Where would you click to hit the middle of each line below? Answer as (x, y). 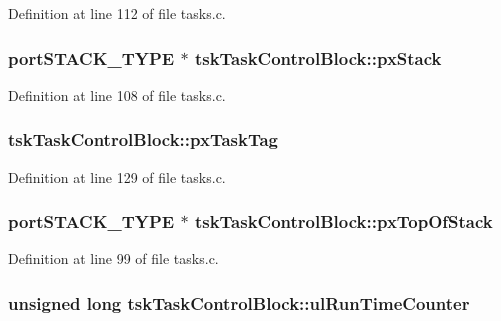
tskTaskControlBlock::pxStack (318, 57)
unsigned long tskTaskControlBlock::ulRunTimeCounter (239, 302)
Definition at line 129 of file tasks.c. (117, 176)
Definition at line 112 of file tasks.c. (117, 13)
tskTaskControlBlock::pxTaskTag (143, 139)
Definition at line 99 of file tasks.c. (113, 258)
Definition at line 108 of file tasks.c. (117, 94)
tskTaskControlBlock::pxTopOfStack (343, 221)
